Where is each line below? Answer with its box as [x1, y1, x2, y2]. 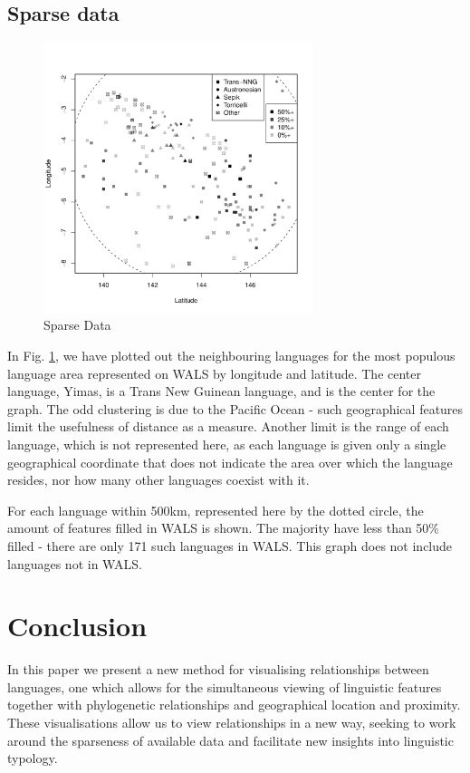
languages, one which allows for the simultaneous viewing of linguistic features [7, 677, 442, 696]
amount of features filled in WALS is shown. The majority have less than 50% [7, 518, 440, 537]
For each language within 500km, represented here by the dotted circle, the [7, 500, 424, 519]
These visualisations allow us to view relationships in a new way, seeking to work [7, 713, 456, 732]
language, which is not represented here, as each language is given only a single [7, 434, 446, 453]
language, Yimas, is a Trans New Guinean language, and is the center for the [7, 382, 436, 401]
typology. [7, 749, 58, 768]
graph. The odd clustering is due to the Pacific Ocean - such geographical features [7, 399, 464, 418]
